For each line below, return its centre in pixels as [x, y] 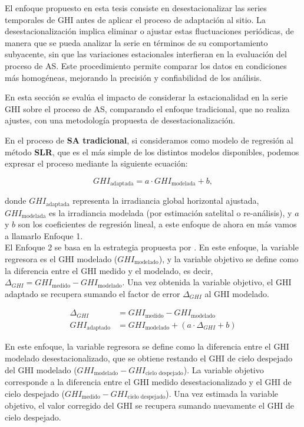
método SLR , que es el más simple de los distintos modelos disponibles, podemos [152, 151]
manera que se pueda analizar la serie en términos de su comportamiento [136, 42]
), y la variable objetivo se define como [229, 259]
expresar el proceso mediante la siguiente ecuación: [96, 163]
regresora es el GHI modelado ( [61, 259]
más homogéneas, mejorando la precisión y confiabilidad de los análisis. [133, 77]
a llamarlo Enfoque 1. [44, 235]
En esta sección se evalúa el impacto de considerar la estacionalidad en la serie [146, 97]
